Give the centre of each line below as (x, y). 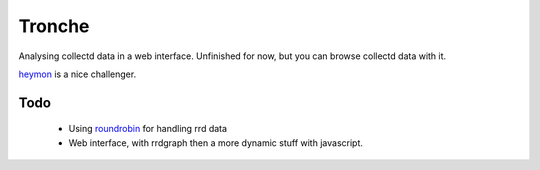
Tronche (54, 26)
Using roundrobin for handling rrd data (148, 129)
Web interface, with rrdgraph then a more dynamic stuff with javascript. (216, 142)
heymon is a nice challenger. (77, 74)
